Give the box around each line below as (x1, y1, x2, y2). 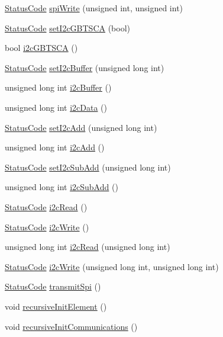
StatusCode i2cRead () (5, 200, 88, 213)
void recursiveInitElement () (5, 300, 107, 312)
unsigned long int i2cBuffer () (5, 81, 112, 94)
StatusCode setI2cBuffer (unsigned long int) (5, 61, 164, 73)
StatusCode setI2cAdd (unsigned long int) (5, 121, 157, 133)
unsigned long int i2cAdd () (5, 141, 105, 153)
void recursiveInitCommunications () (5, 320, 138, 332)
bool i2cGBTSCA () (5, 41, 78, 54)
